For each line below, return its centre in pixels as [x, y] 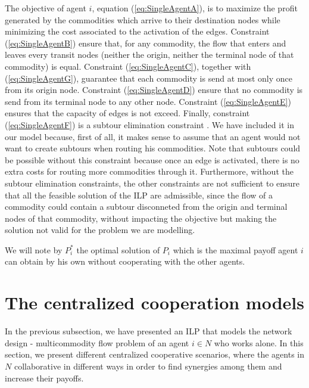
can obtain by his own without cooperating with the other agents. [125, 261]
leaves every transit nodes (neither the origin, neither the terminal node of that [149, 55]
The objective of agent [46, 8]
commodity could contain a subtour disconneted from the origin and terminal [146, 207]
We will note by [34, 249]
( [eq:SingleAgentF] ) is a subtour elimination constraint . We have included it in [149, 124]
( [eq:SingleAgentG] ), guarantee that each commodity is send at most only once [149, 78]
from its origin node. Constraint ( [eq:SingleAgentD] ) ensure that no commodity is [154, 90]
